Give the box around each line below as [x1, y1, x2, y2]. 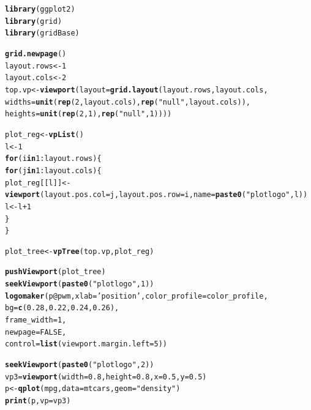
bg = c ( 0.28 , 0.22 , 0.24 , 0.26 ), [5, 304, 119, 313]
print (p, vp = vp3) [5, 397, 71, 406]
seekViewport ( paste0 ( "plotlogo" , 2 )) [5, 360, 154, 370]
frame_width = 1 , [5, 316, 67, 325]
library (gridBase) [5, 29, 80, 38]
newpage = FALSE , [5, 327, 67, 337]
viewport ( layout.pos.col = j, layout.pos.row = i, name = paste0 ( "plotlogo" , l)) [5, 190, 308, 199]
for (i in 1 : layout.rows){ [5, 154, 102, 163]
